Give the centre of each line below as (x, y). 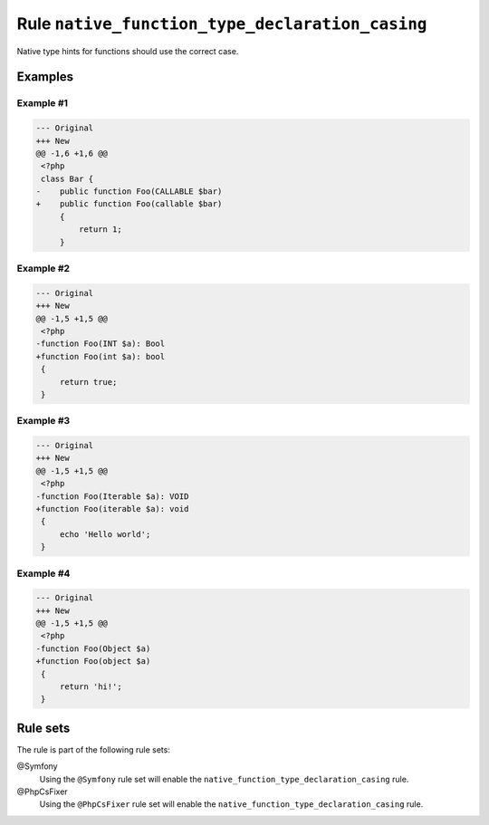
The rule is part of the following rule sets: (94, 749)
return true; (88, 382)
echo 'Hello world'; (105, 534)
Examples (45, 77)
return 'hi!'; (91, 687)
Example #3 (43, 421)
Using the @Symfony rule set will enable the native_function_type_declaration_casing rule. (224, 779)
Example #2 (43, 268)
